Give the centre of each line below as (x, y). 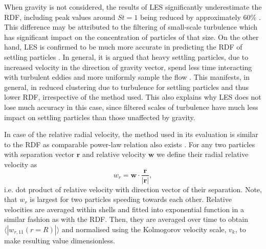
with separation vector (39, 154)
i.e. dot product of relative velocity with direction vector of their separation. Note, (133, 189)
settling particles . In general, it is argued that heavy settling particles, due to (126, 56)
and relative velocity (114, 154)
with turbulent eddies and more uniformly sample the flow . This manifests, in (127, 77)
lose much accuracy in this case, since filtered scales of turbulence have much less (131, 107)
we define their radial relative (203, 154)
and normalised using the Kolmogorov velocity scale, (144, 229)
